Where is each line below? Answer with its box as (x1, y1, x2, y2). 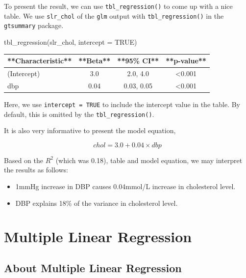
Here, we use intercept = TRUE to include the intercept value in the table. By (4, 99, 240, 109)
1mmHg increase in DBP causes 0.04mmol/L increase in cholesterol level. (15, 181, 236, 191)
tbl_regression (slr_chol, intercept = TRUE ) (4, 36, 137, 47)
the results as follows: (4, 165, 68, 175)
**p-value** (166, 56, 206, 66)
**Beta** (78, 56, 111, 66)
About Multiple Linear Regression (4, 260, 182, 275)
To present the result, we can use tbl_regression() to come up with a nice (4, 1, 233, 11)
